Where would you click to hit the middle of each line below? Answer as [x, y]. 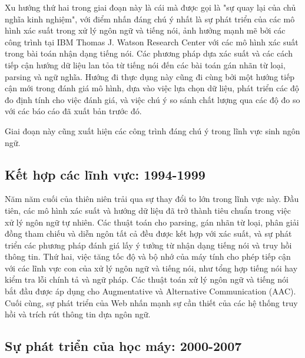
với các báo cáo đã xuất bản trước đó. [73, 111]
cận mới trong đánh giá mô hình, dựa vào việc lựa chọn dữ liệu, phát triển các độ [152, 88]
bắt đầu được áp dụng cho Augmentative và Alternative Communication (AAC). [150, 291]
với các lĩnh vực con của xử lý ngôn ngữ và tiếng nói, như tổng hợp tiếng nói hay [151, 268]
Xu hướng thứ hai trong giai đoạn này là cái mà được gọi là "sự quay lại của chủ [150, 7]
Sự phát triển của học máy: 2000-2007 [123, 346]
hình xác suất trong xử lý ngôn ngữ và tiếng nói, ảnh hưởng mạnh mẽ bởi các [145, 30]
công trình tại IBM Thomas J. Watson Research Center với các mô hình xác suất [152, 42]
